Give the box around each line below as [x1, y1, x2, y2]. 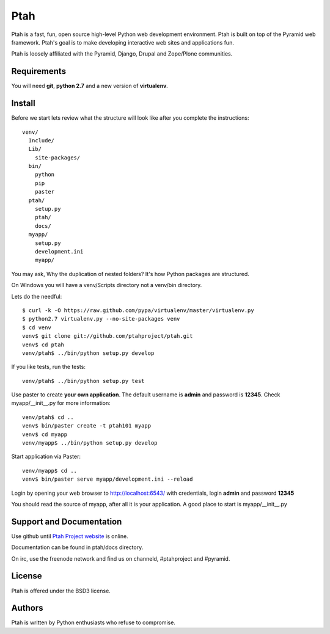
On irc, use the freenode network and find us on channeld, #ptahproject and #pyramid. [11, 555, 230, 562]
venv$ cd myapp [22, 431, 68, 438]
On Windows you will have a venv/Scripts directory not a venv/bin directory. [11, 282, 202, 289]
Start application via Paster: [11, 453, 81, 461]
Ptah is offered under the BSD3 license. [11, 587, 111, 594]
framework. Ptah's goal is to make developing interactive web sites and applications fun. [11, 38, 235, 46]
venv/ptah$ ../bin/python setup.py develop [22, 349, 155, 357]
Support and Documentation [11, 516, 122, 527]
